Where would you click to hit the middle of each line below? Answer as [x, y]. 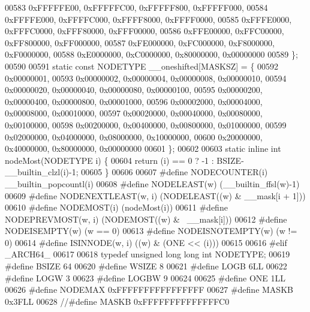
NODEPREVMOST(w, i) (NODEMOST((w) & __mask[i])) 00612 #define [146, 219]
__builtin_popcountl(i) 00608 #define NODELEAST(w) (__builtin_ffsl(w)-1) [152, 183]
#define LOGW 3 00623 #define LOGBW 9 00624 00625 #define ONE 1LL [145, 277]
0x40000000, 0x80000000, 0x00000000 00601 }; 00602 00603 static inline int [143, 148]
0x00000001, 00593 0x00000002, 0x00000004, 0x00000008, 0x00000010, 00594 [146, 78]
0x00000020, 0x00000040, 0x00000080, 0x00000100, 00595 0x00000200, [134, 90]
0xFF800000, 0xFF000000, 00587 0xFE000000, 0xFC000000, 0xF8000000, [140, 42]
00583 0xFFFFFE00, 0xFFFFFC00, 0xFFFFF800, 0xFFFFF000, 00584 [136, 7]
